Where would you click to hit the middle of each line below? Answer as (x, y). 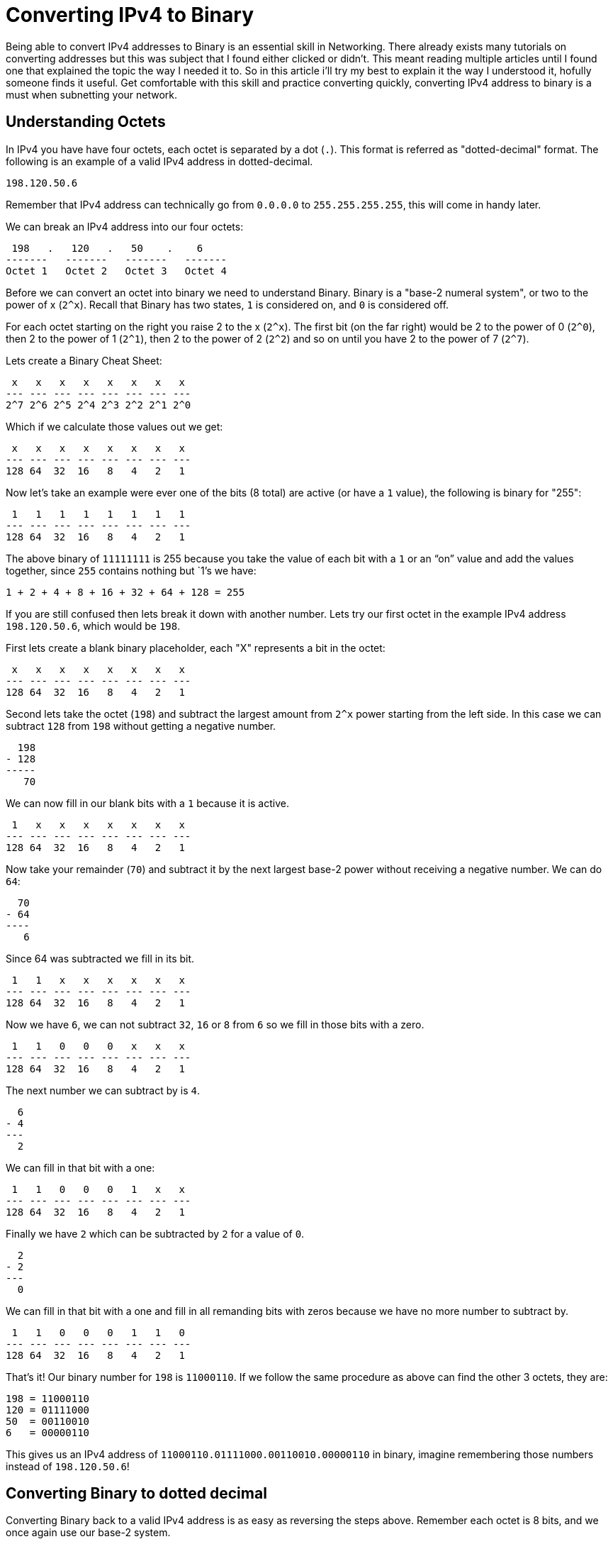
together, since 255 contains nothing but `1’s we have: (131, 570)
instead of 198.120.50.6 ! (68, 1466)
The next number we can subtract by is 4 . (103, 1090)
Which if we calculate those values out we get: (114, 426)
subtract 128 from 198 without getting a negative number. (141, 726)
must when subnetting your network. (92, 94)
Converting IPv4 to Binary (130, 15)
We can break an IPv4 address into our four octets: (125, 226)
